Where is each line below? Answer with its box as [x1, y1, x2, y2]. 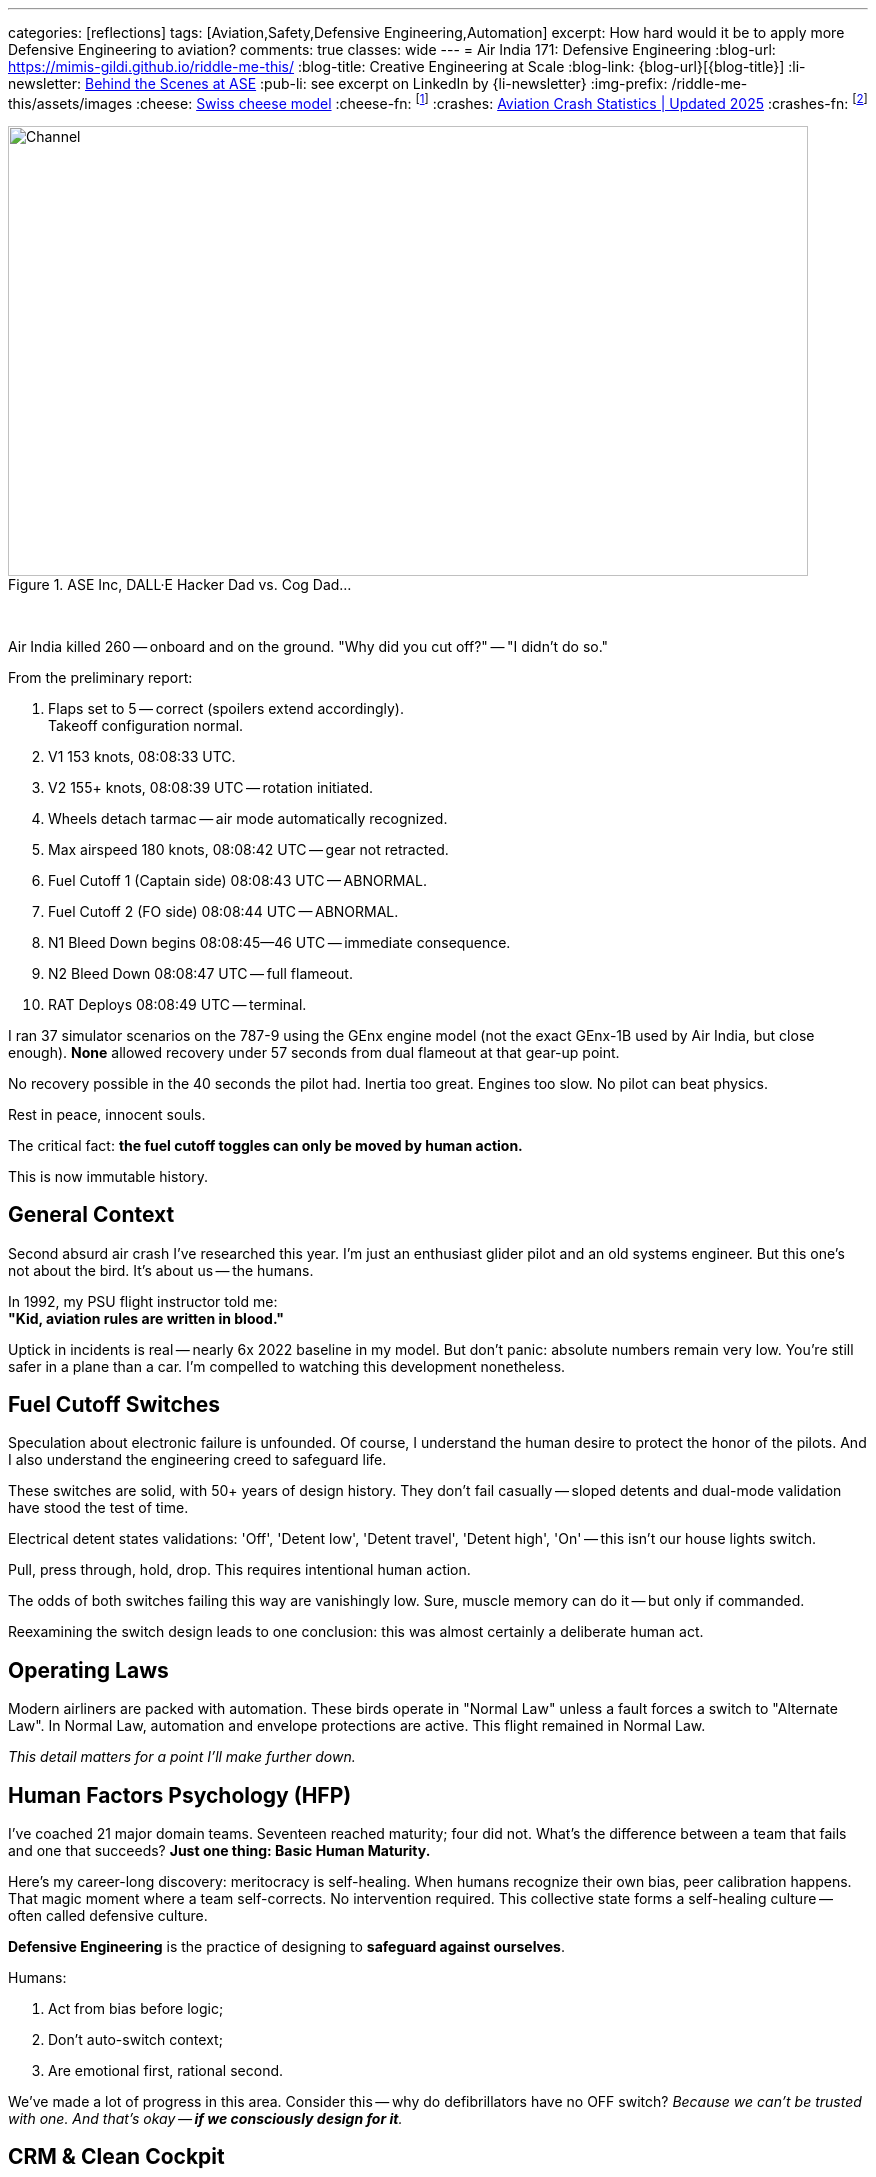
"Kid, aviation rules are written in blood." [8, 1309, 284, 1327]
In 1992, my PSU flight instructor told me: [8, 1292, 278, 1310]
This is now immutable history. [8, 1167, 208, 1185]
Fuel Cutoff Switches [8, 1391, 221, 1417]
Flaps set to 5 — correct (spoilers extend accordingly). [48, 699, 404, 717]
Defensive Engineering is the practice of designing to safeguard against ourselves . [8, 1938, 565, 1956]
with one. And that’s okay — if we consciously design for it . [8, 2110, 403, 2128]
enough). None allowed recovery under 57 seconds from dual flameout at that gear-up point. [8, 1043, 620, 1061]
